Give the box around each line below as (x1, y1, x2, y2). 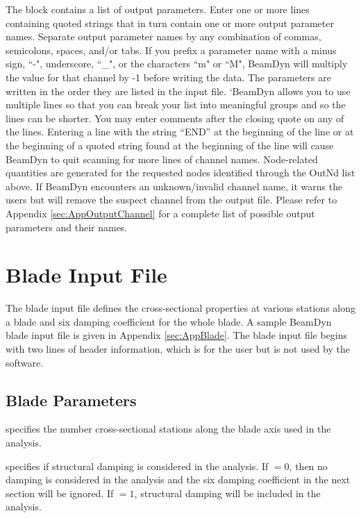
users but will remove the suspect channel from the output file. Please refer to (6, 192, 337, 207)
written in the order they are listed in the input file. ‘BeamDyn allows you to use (6, 83, 351, 98)
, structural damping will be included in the (134, 485, 321, 500)
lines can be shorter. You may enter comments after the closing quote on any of (6, 110, 344, 125)
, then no (289, 458, 328, 473)
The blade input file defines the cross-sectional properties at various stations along (6, 301, 355, 315)
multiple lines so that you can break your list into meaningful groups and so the (6, 97, 346, 112)
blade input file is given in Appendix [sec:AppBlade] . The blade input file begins (6, 328, 348, 342)
